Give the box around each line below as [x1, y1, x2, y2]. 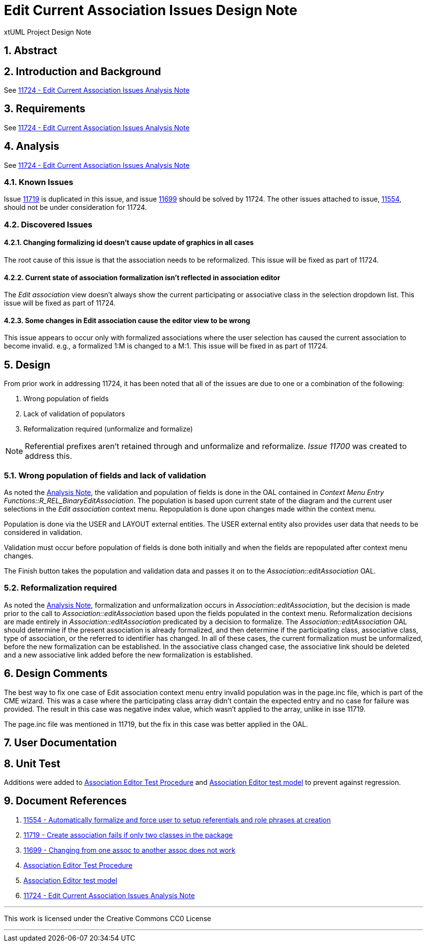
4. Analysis [4, 140, 59, 153]
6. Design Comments [4, 667, 108, 680]
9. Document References [4, 795, 127, 807]
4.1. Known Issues [4, 177, 74, 187]
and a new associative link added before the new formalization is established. [4, 650, 253, 659]
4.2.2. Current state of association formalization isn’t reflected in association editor [4, 273, 280, 282]
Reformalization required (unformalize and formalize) [23, 425, 193, 433]
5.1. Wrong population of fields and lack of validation [4, 470, 206, 480]
